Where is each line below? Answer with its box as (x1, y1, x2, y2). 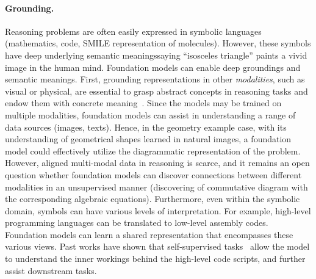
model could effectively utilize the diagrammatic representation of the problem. (5, 144, 301, 157)
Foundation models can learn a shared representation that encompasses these (5, 228, 293, 241)
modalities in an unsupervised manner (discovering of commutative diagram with (5, 180, 308, 193)
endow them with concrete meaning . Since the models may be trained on (5, 96, 282, 109)
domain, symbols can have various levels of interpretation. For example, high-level (5, 204, 311, 217)
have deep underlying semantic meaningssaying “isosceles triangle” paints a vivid (5, 48, 307, 61)
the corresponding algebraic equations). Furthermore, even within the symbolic (5, 192, 300, 205)
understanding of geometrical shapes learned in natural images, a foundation (5, 132, 292, 145)
